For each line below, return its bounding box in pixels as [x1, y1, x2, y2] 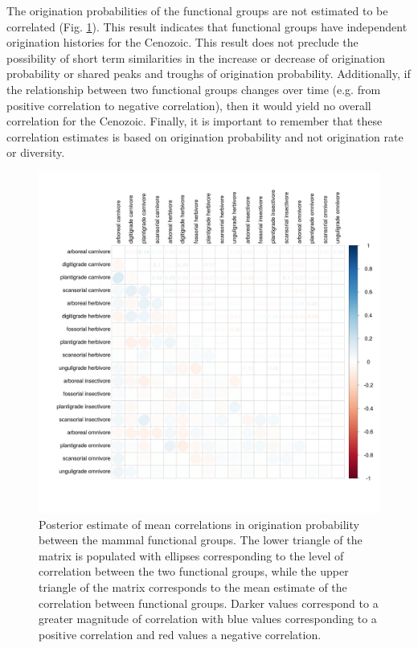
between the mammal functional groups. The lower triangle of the [39, 531, 363, 548]
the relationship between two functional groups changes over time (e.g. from [6, 80, 381, 97]
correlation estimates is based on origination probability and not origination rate [6, 128, 404, 145]
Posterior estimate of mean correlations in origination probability [39, 515, 359, 532]
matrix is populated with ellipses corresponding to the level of [39, 547, 344, 564]
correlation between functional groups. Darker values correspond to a [39, 594, 379, 611]
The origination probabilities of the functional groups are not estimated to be [6, 2, 388, 18]
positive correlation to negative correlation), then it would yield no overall [6, 96, 371, 113]
